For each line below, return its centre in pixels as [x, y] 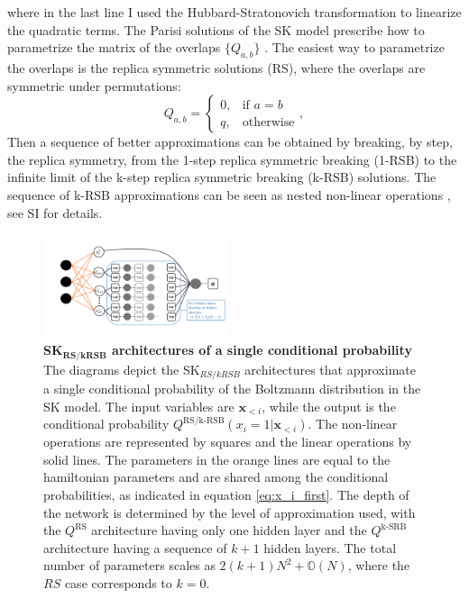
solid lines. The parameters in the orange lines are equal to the [217, 459]
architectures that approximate [330, 369]
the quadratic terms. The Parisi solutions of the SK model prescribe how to [216, 29]
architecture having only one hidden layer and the [229, 530]
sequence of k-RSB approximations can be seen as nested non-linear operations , [229, 194]
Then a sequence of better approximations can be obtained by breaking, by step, [230, 142]
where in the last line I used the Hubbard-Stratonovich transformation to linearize [234, 12]
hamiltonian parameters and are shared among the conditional [216, 477]
